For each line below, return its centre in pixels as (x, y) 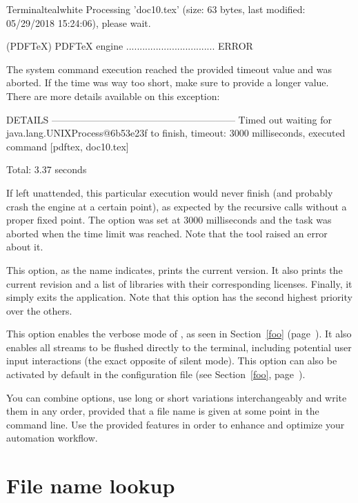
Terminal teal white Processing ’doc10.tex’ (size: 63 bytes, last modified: (156, 9)
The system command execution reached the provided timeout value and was (169, 69)
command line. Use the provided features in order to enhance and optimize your (176, 424)
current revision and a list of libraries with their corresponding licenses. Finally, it (179, 283)
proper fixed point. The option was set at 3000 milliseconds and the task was (169, 220)
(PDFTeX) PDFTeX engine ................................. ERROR (130, 46)
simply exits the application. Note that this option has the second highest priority (179, 297)
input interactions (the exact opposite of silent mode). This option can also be (172, 361)
